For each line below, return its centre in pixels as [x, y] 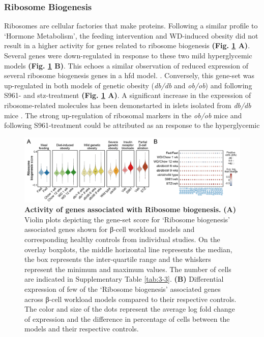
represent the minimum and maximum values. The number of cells [128, 269]
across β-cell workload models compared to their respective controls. [130, 299]
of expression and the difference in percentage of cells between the [127, 318]
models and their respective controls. [82, 329]
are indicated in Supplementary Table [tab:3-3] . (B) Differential [124, 279]
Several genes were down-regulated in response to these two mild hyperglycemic [128, 55]
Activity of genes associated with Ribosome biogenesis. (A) [130, 209]
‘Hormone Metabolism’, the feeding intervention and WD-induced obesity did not [131, 35]
